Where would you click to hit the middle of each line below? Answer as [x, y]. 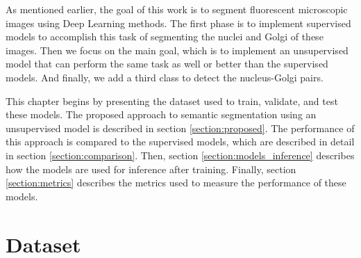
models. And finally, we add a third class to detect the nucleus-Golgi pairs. [165, 77]
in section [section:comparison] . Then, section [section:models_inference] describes [180, 155]
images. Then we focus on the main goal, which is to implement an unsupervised [177, 50]
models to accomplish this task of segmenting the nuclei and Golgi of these [165, 37]
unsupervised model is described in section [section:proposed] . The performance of [180, 128]
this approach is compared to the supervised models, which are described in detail [180, 142]
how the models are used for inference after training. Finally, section [151, 169]
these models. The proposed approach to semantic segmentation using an [161, 114]
